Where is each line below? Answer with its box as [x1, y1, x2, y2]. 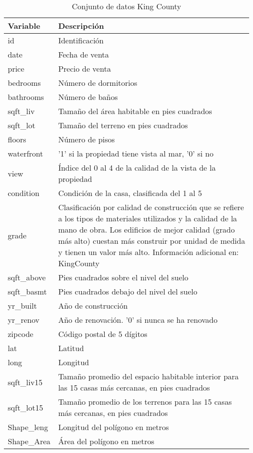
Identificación [58, 35, 104, 46]
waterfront [8, 148, 43, 159]
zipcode [8, 328, 34, 339]
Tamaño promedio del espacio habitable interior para [58, 371, 239, 382]
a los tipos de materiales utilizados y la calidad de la [58, 213, 237, 224]
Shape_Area [8, 435, 51, 447]
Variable [8, 20, 40, 31]
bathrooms [8, 91, 44, 102]
